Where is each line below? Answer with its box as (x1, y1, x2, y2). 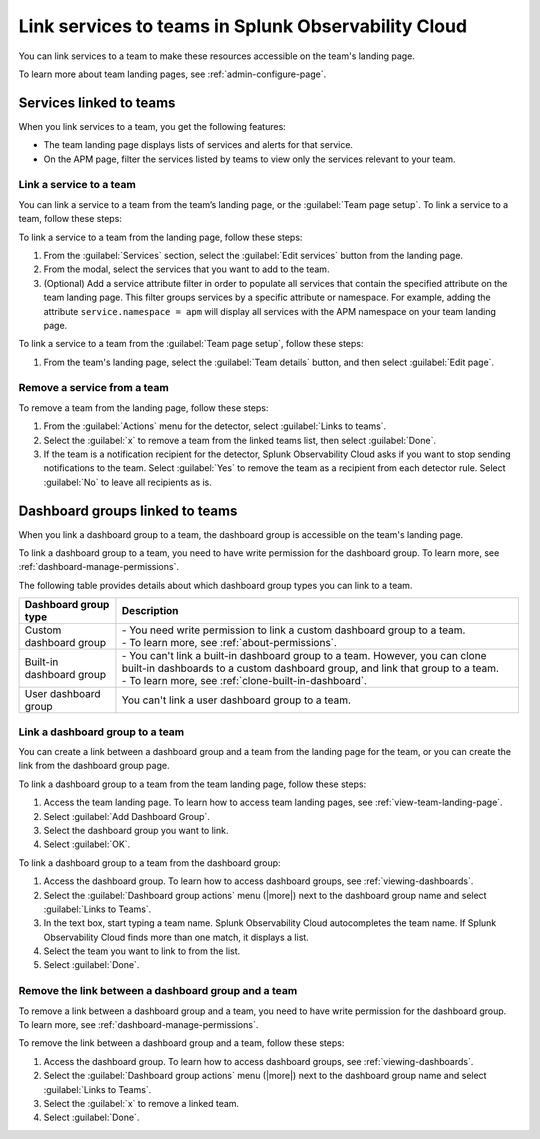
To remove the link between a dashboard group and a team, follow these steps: (18, 1037, 345, 1049)
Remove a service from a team (18, 381, 169, 395)
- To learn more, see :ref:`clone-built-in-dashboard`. (121, 674, 367, 688)
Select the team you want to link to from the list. (43, 945, 241, 957)
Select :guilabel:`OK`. (43, 838, 131, 850)
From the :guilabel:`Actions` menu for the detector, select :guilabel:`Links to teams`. (43, 420, 387, 432)
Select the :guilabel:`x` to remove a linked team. (43, 1097, 240, 1109)
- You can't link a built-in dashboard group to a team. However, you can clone (121, 649, 487, 663)
